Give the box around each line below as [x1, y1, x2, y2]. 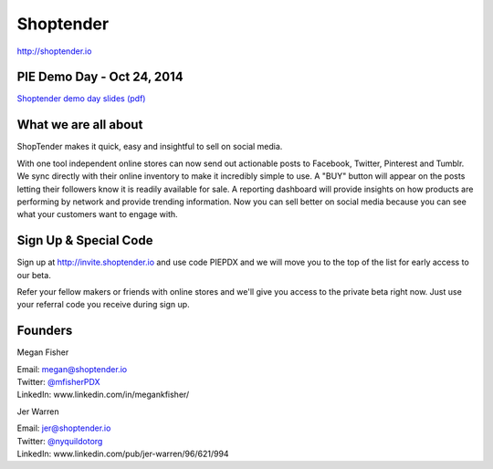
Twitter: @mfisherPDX [16, 377, 100, 388]
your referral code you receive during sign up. [16, 299, 191, 310]
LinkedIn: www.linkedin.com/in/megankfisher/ [16, 389, 190, 401]
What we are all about [16, 117, 143, 132]
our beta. [16, 269, 52, 280]
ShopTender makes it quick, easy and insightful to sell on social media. [16, 141, 283, 152]
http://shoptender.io [16, 46, 92, 57]
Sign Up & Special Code [16, 233, 153, 248]
